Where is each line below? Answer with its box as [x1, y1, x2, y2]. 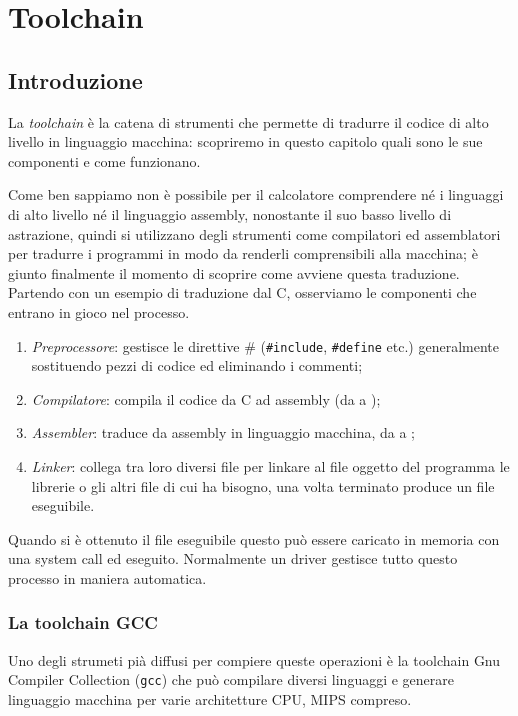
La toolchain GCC [8, 610, 158, 635]
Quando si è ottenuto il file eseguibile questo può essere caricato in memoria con [8, 528, 500, 549]
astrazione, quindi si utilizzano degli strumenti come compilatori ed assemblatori [8, 223, 501, 244]
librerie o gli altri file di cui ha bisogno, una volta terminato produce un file [31, 475, 495, 496]
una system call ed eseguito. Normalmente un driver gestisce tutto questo [8, 548, 458, 569]
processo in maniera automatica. [8, 567, 207, 588]
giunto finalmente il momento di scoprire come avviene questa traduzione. [8, 262, 460, 283]
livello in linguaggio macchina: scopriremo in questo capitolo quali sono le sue [8, 131, 483, 152]
